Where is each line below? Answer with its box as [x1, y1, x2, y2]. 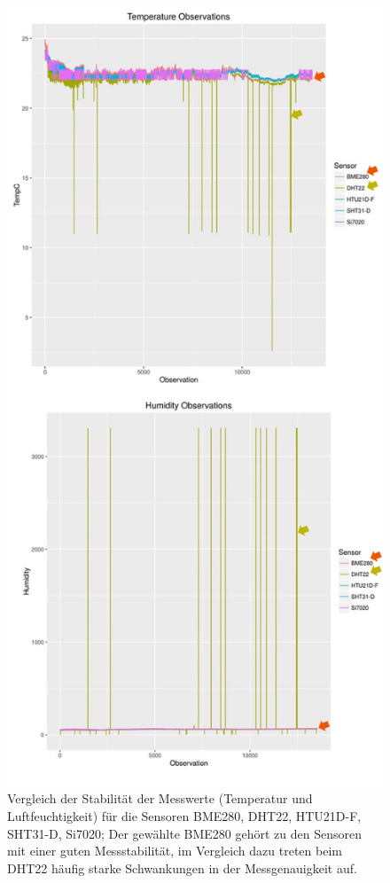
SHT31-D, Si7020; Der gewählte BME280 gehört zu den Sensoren [7, 824, 362, 842]
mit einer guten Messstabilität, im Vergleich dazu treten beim [7, 841, 342, 860]
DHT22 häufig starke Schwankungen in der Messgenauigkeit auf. [7, 858, 357, 877]
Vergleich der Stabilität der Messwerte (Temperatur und [7, 789, 313, 808]
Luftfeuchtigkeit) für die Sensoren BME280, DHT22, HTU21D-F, [7, 807, 362, 825]
